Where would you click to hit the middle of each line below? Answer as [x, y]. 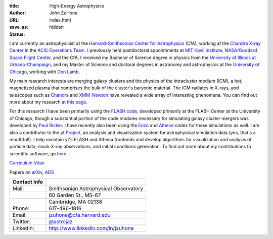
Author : [18, 13]
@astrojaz [61, 221]
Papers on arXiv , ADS [32, 172]
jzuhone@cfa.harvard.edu [80, 215]
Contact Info [28, 182]
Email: [20, 215]
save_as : [19, 27]
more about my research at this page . [49, 102]
